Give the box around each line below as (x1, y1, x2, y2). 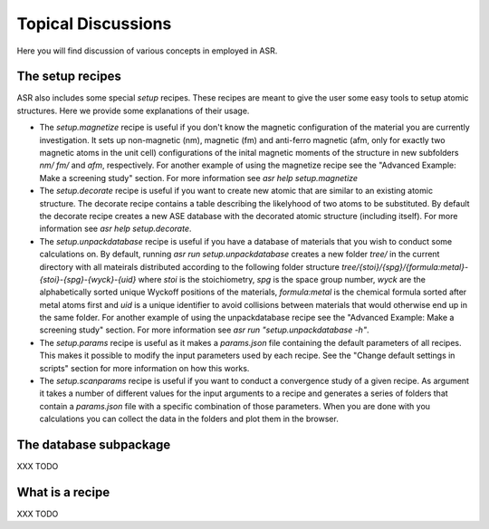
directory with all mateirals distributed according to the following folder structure (39, 261, 340, 272)
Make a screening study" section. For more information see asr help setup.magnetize (39, 172, 358, 183)
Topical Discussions (16, 14, 172, 34)
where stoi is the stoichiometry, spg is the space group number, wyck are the (138, 274, 426, 284)
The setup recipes (16, 69, 121, 84)
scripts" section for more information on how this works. (39, 362, 250, 373)
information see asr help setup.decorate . (39, 223, 192, 235)
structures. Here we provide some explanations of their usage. (16, 105, 250, 116)
